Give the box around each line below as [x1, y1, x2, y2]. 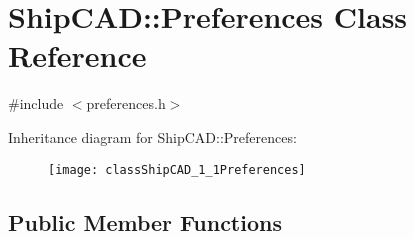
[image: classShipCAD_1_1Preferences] [48, 162, 306, 177]
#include [8, 93, 64, 114]
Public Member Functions [8, 206, 282, 237]
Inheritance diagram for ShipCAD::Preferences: [8, 126, 297, 147]
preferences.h [86, 93, 166, 114]
